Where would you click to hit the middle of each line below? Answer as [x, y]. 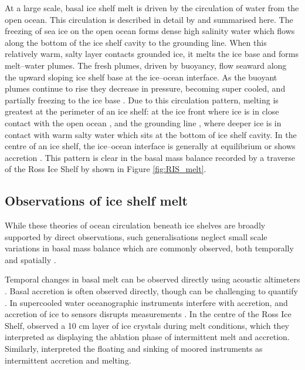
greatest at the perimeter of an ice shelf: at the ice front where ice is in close [142, 111]
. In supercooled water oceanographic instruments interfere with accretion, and [146, 302]
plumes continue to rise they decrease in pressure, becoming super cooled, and [145, 88]
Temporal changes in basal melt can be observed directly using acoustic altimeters [152, 279]
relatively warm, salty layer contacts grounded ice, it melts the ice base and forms [152, 54]
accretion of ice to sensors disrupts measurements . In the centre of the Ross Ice [148, 314]
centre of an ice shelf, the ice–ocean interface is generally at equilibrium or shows [150, 146]
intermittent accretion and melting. [68, 360]
